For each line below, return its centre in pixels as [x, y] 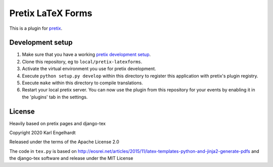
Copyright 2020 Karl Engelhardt [42, 133]
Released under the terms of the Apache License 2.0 [64, 142]
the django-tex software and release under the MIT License [71, 158]
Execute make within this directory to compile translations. [83, 83]
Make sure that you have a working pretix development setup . [86, 54]
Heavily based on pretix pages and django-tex [58, 123]
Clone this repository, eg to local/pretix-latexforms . [82, 62]
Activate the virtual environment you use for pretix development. [89, 69]
